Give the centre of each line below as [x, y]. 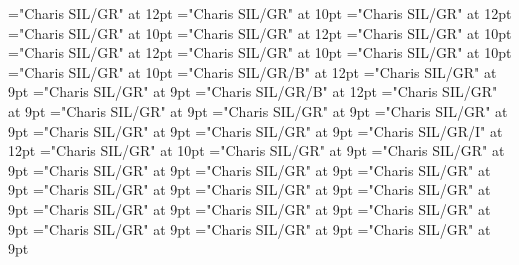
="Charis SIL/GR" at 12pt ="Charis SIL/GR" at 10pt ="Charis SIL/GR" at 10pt [260, 52]
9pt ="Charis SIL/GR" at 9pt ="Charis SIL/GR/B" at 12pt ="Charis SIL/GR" [253, 91]
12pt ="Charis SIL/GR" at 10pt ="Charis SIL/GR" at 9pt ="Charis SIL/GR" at [256, 150]
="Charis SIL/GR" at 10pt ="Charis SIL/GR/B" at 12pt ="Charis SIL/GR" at [252, 71]
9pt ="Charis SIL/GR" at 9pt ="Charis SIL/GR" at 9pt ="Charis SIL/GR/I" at [255, 130]
